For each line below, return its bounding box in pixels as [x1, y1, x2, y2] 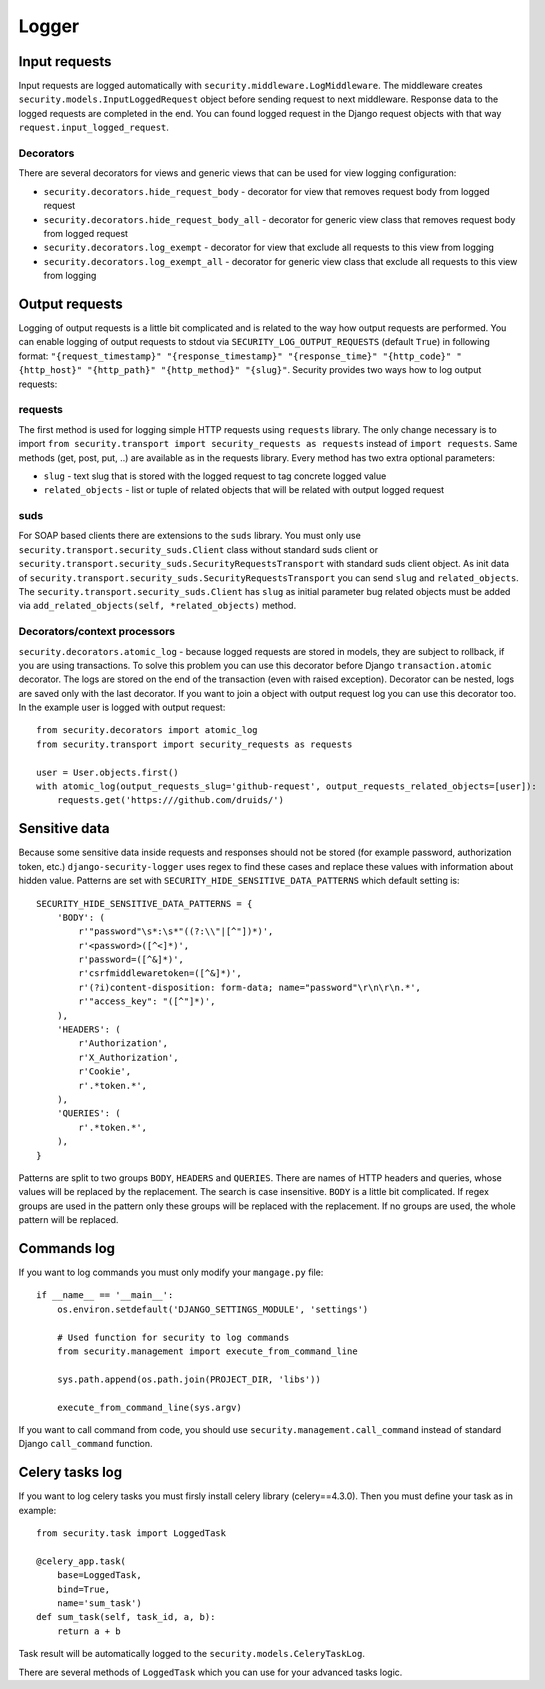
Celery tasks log [18, 1464, 123, 1481]
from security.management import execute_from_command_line [56, 1345, 359, 1357]
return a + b [56, 1625, 121, 1637]
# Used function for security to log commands [56, 1331, 290, 1343]
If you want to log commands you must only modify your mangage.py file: [18, 1266, 324, 1278]
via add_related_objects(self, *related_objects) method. [18, 600, 297, 612]
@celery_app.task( [36, 1555, 127, 1567]
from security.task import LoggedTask [36, 1527, 227, 1539]
